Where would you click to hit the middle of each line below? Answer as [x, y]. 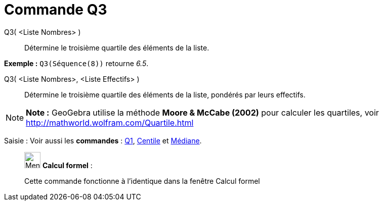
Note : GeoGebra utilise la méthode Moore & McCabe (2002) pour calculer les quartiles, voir [202, 112]
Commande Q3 [56, 10]
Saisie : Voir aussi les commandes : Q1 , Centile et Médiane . [103, 140]
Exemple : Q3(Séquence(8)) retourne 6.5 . [76, 63]
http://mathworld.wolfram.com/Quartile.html [110, 122]
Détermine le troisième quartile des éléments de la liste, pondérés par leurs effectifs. [165, 94]
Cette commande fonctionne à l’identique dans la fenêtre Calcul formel [142, 181]
